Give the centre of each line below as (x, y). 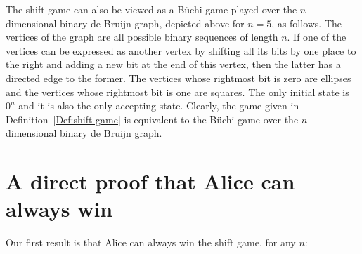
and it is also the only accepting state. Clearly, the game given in (159, 106)
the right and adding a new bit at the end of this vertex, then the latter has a (173, 64)
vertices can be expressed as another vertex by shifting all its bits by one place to (181, 50)
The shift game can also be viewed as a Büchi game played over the (151, 9)
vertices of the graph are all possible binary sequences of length (142, 37)
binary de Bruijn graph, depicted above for (152, 23)
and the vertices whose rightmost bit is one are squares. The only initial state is (177, 92)
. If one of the (317, 37)
